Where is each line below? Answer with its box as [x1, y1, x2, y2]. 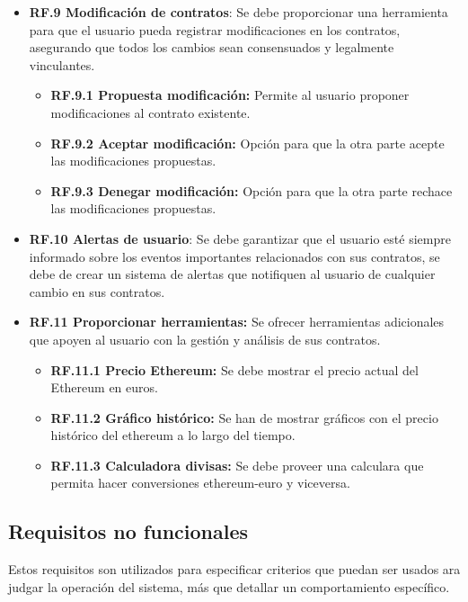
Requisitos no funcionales [8, 517, 249, 545]
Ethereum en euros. [50, 378, 158, 397]
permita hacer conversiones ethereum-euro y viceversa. [50, 473, 350, 492]
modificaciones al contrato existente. [50, 103, 251, 121]
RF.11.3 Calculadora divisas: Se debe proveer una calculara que [50, 455, 424, 474]
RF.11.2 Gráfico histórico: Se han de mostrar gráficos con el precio [50, 408, 438, 427]
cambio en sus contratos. [29, 282, 165, 301]
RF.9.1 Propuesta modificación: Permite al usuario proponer [50, 85, 410, 104]
